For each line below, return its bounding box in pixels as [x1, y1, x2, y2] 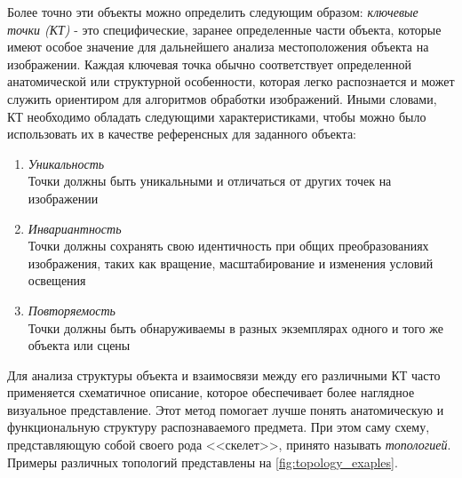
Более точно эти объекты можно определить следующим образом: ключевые [7, 3, 418, 20]
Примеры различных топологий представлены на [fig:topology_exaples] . [7, 452, 398, 471]
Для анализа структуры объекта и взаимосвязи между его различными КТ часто [7, 365, 441, 384]
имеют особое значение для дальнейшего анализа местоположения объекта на [7, 37, 429, 56]
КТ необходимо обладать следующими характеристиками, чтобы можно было [7, 107, 426, 125]
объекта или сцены [28, 336, 131, 355]
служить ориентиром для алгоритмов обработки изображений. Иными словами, [7, 89, 437, 108]
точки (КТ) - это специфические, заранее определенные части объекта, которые [7, 20, 442, 38]
